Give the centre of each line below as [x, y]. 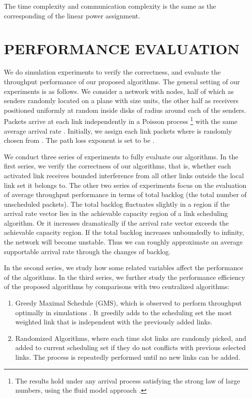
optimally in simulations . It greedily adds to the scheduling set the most [124, 312]
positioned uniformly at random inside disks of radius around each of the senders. [125, 110]
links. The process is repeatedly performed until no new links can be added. [128, 357]
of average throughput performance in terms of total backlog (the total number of [125, 194]
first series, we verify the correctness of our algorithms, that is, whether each [118, 166]
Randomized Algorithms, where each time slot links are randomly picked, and [131, 338]
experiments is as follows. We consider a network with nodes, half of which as [119, 91]
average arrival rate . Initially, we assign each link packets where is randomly [118, 130]
